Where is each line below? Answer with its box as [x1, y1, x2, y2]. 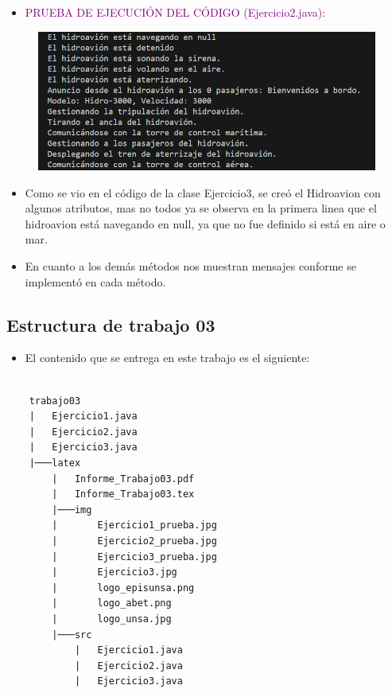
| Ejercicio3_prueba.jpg [52, 551, 217, 563]
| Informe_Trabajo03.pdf [52, 473, 195, 485]
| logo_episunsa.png [52, 582, 195, 594]
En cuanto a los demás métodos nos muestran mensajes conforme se [25, 258, 356, 274]
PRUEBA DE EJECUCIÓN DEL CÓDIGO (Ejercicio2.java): [25, 4, 326, 20]
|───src [52, 629, 92, 640]
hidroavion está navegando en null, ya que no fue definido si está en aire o [25, 215, 386, 232]
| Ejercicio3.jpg [52, 566, 177, 578]
